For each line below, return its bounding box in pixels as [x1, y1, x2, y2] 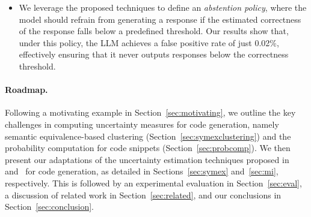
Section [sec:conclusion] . [5, 200, 94, 213]
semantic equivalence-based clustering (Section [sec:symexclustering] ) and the [5, 129, 291, 142]
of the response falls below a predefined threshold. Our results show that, [19, 25, 289, 37]
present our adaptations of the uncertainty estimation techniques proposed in [5, 153, 289, 165]
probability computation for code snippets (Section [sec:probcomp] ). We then [5, 141, 291, 154]
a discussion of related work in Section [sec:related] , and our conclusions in [5, 188, 282, 201]
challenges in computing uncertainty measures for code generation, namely [5, 117, 279, 130]
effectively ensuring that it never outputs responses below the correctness [19, 48, 289, 61]
